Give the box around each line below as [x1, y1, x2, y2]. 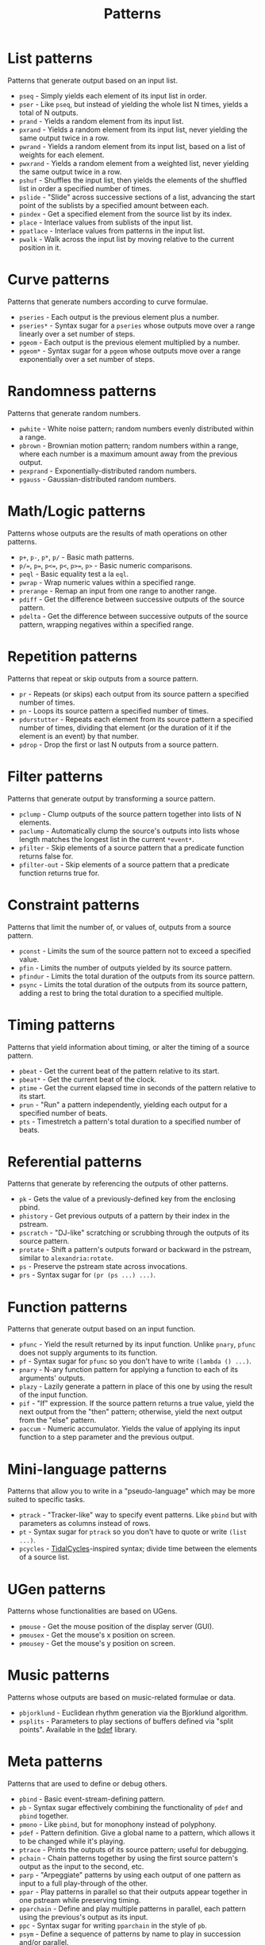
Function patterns [7, 1298, 128, 1316]
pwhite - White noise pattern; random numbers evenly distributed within [18, 424, 255, 433]
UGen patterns [7, 1580, 106, 1598]
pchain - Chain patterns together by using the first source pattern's [18, 1854, 239, 1863]
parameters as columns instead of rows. [18, 1519, 151, 1528]
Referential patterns [7, 1152, 142, 1170]
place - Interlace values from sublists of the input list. [18, 217, 194, 227]
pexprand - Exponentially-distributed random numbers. [18, 466, 198, 475]
